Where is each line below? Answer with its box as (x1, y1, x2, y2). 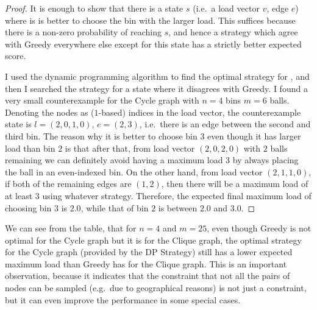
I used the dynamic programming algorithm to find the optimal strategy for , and (5, 69, 310, 82)
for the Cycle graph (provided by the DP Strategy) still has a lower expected (5, 245, 293, 258)
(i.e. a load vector (193, 2, 260, 14)
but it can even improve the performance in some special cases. (5, 293, 241, 306)
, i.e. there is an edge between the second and (139, 118, 311, 130)
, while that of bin (80, 201, 149, 214)
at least (5, 189, 33, 202)
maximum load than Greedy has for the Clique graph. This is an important (5, 257, 287, 270)
